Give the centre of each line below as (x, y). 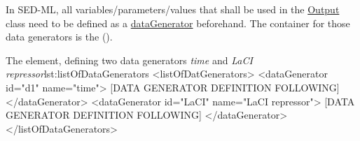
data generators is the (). (59, 37)
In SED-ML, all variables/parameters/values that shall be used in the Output (173, 9)
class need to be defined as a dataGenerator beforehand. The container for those (178, 23)
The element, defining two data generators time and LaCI (129, 60)
